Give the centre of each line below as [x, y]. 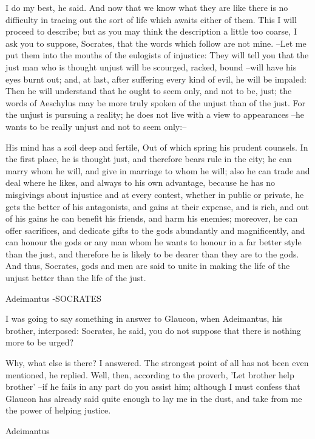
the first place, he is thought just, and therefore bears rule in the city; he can [149, 159]
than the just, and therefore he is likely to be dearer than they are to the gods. [152, 254]
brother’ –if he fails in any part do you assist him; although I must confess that [153, 386]
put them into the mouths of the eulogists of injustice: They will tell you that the [157, 55]
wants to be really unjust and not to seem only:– [96, 126]
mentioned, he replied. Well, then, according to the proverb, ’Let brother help [150, 374]
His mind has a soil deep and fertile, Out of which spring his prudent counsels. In [157, 147]
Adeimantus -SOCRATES [53, 298]
